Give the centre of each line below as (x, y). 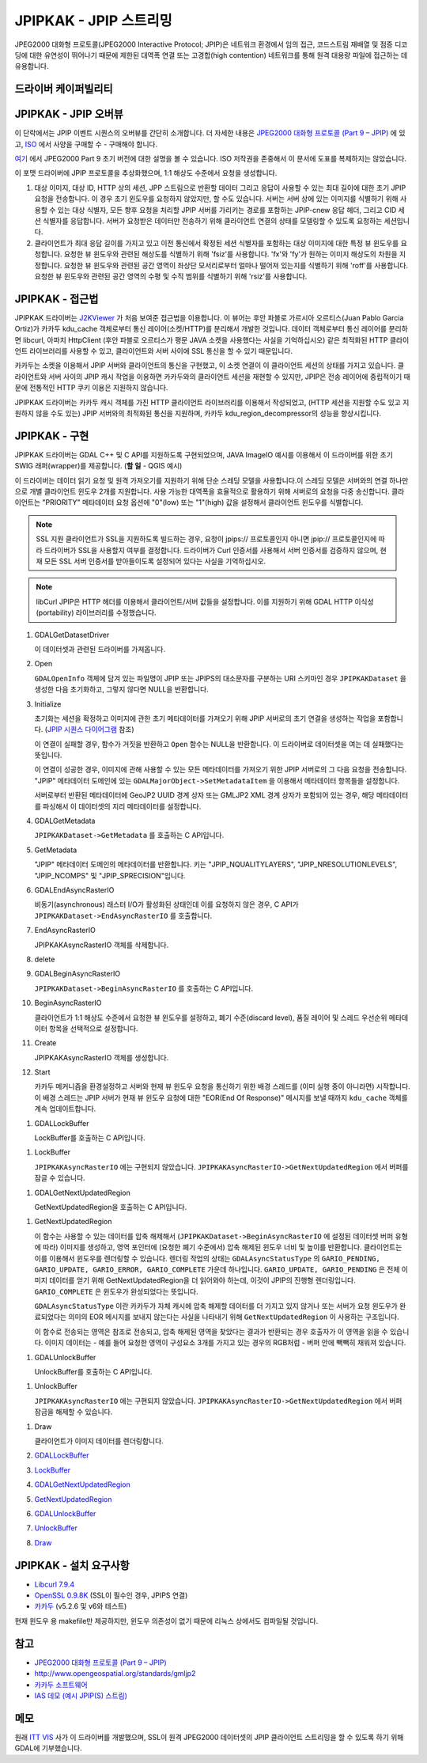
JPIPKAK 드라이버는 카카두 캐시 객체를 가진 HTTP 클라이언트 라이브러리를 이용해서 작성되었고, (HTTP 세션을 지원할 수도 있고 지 (212, 402)
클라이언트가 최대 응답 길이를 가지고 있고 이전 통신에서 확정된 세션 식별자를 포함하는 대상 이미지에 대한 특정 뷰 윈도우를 (217, 243)
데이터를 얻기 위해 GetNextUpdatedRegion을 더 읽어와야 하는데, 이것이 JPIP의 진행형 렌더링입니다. (202, 1280)
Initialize (48, 703)
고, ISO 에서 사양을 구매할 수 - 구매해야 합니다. (86, 144)
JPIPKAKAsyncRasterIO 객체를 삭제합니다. (102, 945)
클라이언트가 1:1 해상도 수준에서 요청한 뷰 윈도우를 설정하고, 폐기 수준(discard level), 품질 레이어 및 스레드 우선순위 (211, 1018)
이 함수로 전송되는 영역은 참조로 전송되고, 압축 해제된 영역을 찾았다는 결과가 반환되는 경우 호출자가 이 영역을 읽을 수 (211, 1331)
